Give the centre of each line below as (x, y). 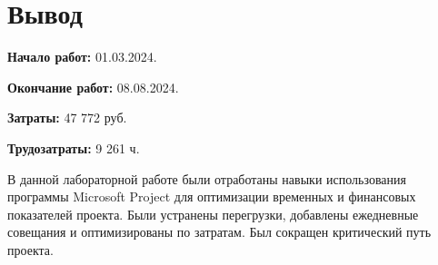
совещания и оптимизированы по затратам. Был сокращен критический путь (219, 232)
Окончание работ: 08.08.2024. (93, 87)
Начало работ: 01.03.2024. (82, 57)
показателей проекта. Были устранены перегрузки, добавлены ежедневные (213, 214)
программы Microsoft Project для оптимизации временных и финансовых (212, 196)
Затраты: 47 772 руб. (67, 118)
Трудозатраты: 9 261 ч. (74, 147)
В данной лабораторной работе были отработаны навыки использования (207, 178)
